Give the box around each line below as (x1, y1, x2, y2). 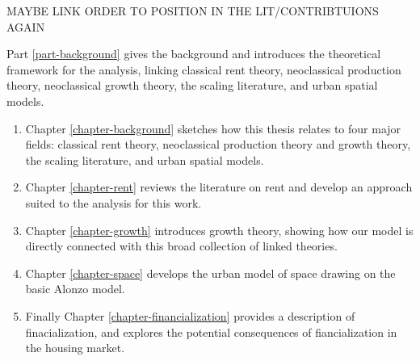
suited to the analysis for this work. (25, 194, 202, 211)
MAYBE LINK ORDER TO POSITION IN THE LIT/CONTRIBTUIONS (6, 2, 379, 19)
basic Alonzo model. (25, 280, 125, 297)
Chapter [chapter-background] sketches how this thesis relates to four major (25, 120, 401, 136)
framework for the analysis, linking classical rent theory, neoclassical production (6, 61, 401, 78)
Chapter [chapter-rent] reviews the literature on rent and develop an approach (25, 178, 413, 195)
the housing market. (25, 339, 125, 356)
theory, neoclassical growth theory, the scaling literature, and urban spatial (6, 77, 378, 94)
